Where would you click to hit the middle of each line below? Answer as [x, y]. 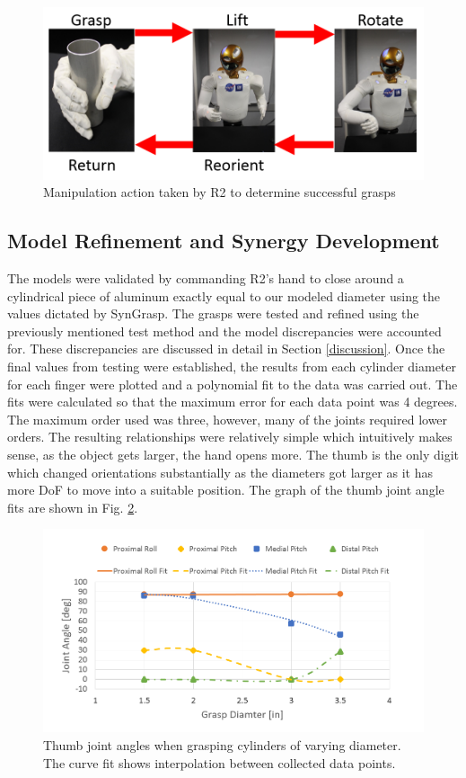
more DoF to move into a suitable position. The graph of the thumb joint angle [226, 490]
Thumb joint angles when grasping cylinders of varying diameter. [222, 744]
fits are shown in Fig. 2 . [73, 507]
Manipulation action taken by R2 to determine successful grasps [220, 192]
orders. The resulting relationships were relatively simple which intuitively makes [230, 437]
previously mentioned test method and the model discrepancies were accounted [224, 331]
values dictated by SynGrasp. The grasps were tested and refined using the [213, 313]
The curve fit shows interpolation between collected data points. [220, 762]
